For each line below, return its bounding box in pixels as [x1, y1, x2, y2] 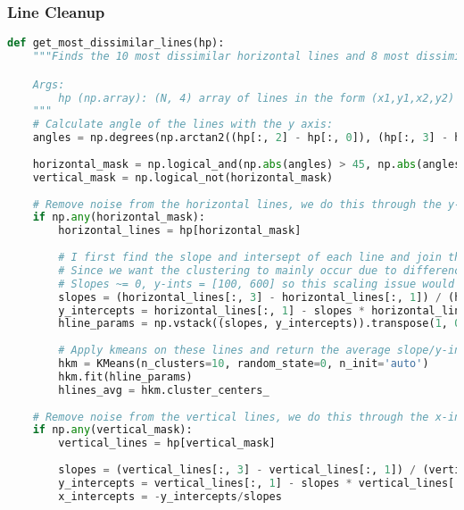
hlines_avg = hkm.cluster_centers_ [58, 383, 269, 397]
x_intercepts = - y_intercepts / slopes [58, 489, 282, 503]
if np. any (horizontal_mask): [32, 211, 205, 224]
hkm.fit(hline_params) [58, 370, 193, 383]
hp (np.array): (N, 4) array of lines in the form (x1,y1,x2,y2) [58, 91, 455, 105]
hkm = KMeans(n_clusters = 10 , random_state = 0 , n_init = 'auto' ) [58, 357, 429, 370]
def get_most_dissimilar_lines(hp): [7, 37, 225, 50]
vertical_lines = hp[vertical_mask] [58, 437, 276, 450]
